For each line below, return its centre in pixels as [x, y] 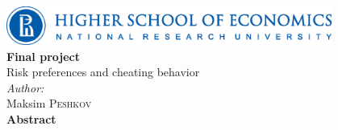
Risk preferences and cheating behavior [103, 72]
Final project [43, 56]
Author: [25, 87]
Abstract [31, 119]
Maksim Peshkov [49, 103]
